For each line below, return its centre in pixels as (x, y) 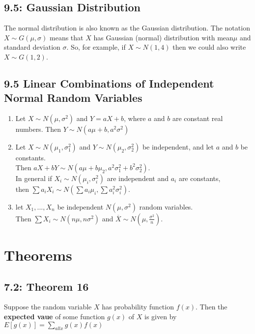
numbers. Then (38, 129)
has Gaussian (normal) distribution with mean (163, 37)
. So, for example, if (96, 47)
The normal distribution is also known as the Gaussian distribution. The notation (127, 28)
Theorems (38, 255)
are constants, (199, 178)
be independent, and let (178, 147)
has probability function (138, 307)
